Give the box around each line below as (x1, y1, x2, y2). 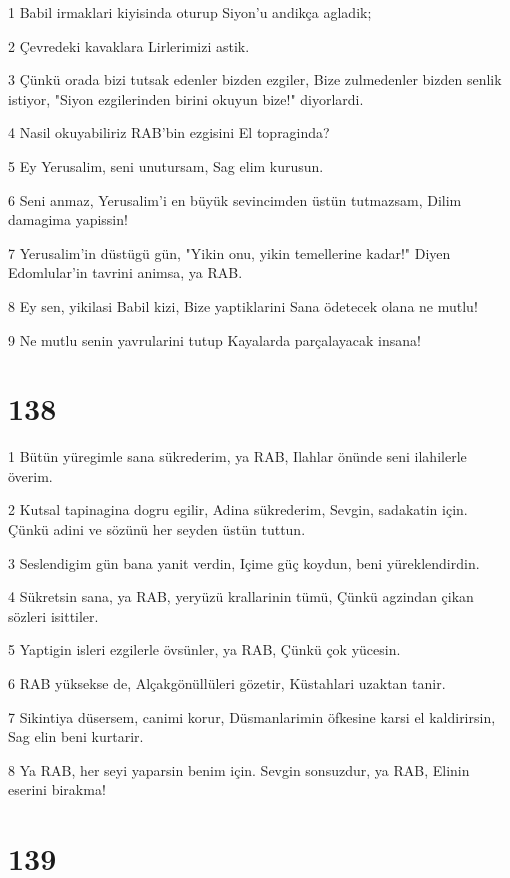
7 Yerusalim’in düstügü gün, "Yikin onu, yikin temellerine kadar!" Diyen (8, 242, 451, 263)
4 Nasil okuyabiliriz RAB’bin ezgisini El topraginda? (8, 122, 330, 143)
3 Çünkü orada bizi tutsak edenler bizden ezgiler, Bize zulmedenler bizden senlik (8, 69, 502, 90)
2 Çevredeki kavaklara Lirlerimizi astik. (8, 35, 250, 56)
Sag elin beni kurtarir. (8, 726, 144, 747)
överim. (8, 465, 53, 486)
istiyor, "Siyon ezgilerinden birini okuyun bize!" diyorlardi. (8, 88, 364, 109)
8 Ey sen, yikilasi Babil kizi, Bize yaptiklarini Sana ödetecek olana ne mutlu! (8, 295, 478, 316)
